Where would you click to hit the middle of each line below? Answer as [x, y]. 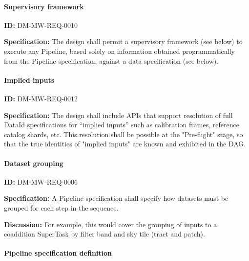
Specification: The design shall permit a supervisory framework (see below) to [123, 41]
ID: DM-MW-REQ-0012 [41, 98]
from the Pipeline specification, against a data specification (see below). [111, 60]
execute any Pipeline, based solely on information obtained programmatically [120, 51]
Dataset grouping [34, 163]
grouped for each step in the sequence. [61, 207]
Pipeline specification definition [58, 253]
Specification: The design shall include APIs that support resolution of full [118, 115]
